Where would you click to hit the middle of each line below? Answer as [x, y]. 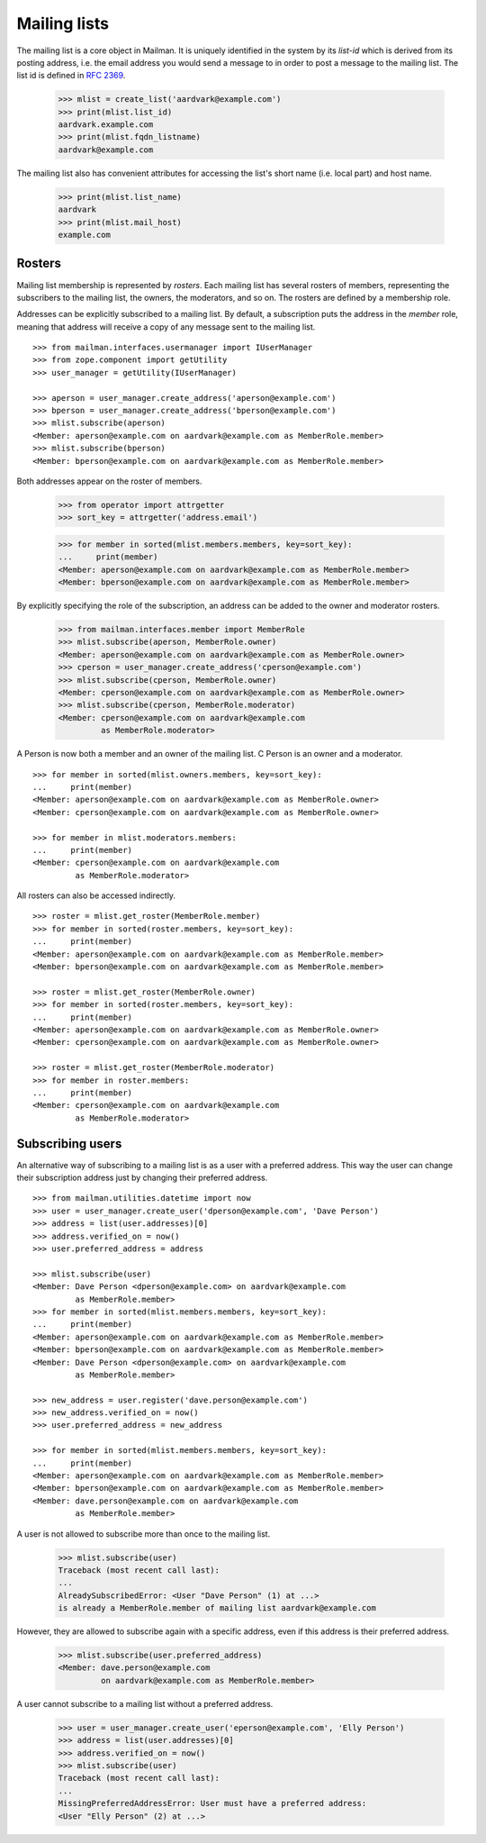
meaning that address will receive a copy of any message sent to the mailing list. [166, 327]
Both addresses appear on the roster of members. [109, 481]
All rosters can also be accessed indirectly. [96, 895]
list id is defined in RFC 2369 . [71, 76]
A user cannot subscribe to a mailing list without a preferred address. [145, 1703]
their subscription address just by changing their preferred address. [142, 1178]
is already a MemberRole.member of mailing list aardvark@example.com [217, 1608]
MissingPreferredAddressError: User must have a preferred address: [212, 1803]
